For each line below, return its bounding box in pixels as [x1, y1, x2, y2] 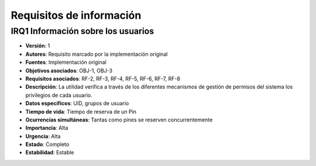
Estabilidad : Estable [25, 149, 74, 156]
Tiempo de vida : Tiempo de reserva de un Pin [25, 108, 137, 115]
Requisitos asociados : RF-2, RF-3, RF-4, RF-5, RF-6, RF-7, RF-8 [25, 75, 181, 82]
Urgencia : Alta [25, 133, 61, 140]
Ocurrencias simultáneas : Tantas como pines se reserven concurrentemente [25, 116, 213, 123]
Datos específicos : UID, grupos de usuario [25, 100, 129, 107]
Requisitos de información [11, 9, 142, 22]
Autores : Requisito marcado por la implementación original [25, 50, 168, 57]
